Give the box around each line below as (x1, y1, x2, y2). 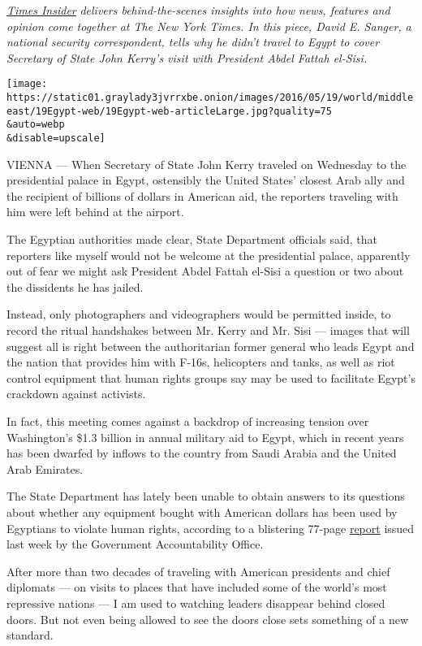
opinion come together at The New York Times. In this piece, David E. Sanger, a (6, 17, 411, 34)
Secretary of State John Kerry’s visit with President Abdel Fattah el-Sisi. (6, 49, 368, 66)
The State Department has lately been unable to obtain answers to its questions (6, 488, 405, 505)
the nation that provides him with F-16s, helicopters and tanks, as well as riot (6, 353, 395, 371)
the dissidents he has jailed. (6, 278, 144, 295)
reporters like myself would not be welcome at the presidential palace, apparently (6, 246, 411, 263)
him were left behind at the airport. (6, 203, 184, 220)
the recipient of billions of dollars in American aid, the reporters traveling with (6, 187, 398, 204)
